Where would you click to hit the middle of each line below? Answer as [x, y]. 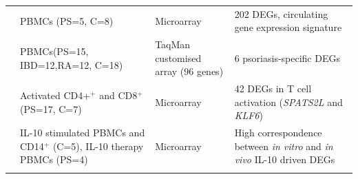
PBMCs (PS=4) [54, 159]
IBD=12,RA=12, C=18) [72, 64]
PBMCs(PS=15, [54, 51]
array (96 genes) [189, 71]
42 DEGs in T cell [273, 88]
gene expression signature [288, 27]
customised [178, 57]
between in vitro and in [284, 146]
